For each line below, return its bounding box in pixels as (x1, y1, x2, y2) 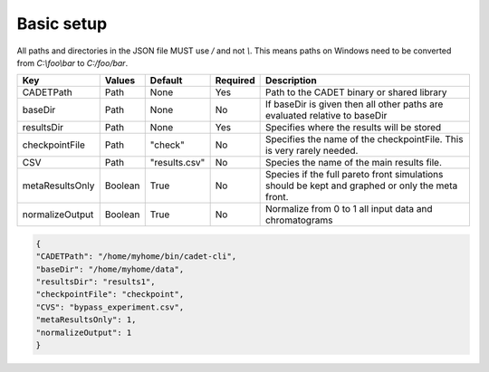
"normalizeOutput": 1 (35, 327, 132, 338)
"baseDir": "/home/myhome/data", (35, 263, 185, 274)
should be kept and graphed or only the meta (264, 179, 458, 192)
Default (149, 74, 183, 87)
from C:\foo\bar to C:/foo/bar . (16, 57, 129, 68)
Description (264, 74, 317, 87)
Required (215, 74, 255, 87)
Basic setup (16, 14, 108, 33)
